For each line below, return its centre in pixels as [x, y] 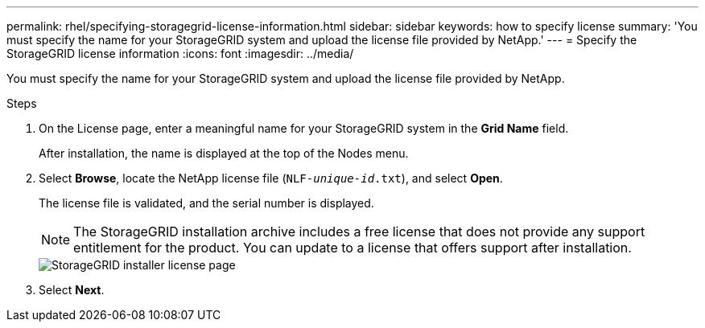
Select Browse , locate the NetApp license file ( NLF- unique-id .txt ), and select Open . [271, 178]
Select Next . [72, 290]
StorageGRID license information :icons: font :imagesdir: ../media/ [180, 53]
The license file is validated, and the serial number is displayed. [206, 203]
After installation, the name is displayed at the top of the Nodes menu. [224, 153]
